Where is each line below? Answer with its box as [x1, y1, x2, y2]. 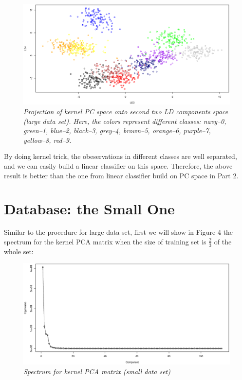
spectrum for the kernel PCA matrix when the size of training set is [4, 236, 206, 246]
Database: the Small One [4, 199, 175, 219]
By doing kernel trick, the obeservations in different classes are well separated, [4, 151, 237, 161]
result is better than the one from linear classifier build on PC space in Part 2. [4, 170, 239, 180]
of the [214, 236, 232, 246]
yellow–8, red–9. [23, 135, 72, 145]
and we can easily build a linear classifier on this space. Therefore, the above [4, 161, 233, 171]
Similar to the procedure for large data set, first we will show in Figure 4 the [4, 227, 233, 237]
